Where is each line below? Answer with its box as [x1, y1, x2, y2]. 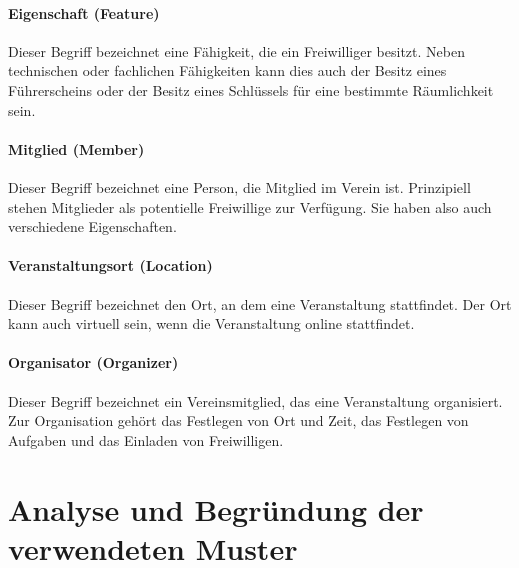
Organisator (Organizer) [8, 352, 179, 373]
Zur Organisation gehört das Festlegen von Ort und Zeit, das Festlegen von [8, 410, 469, 431]
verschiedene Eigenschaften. [8, 216, 177, 237]
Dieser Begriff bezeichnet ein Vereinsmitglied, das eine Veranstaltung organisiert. [8, 390, 503, 411]
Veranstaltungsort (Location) [8, 255, 213, 276]
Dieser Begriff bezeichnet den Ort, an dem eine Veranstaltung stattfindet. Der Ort [8, 293, 512, 314]
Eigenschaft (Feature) [8, 2, 160, 23]
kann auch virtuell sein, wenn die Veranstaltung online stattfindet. [8, 313, 415, 334]
